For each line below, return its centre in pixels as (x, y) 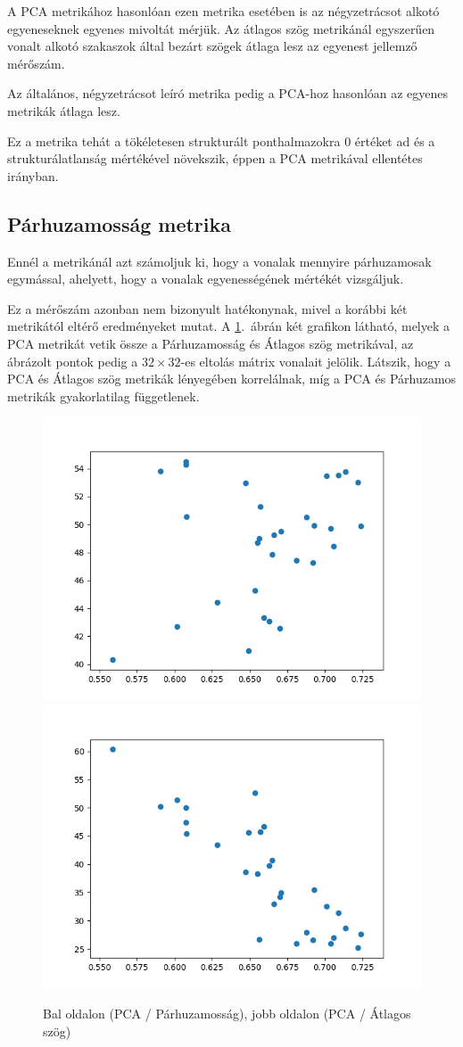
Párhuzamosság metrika (119, 223)
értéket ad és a (395, 140)
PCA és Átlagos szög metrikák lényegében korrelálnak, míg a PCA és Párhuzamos (232, 379)
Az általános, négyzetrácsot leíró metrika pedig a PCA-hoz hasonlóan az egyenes (228, 93)
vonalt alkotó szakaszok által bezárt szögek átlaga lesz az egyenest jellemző (212, 46)
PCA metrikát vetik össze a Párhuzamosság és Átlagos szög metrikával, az (211, 343)
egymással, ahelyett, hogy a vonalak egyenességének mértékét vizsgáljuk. (206, 279)
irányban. (33, 175)
